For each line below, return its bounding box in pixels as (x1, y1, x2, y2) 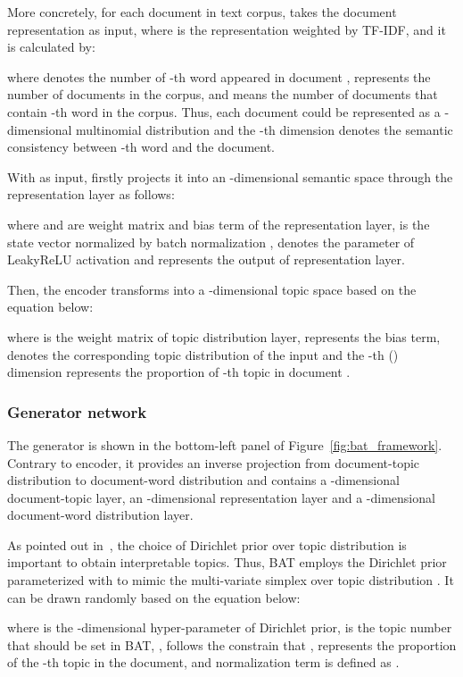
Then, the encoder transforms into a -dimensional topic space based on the (7, 280, 417, 298)
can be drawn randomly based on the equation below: (7, 588, 301, 606)
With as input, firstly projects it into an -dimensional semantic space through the (7, 167, 453, 186)
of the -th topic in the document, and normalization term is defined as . (7, 653, 400, 672)
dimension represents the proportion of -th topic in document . (7, 363, 351, 381)
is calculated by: (7, 38, 95, 56)
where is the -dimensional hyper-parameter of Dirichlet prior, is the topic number (7, 618, 452, 637)
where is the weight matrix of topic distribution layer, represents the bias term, (7, 327, 441, 346)
